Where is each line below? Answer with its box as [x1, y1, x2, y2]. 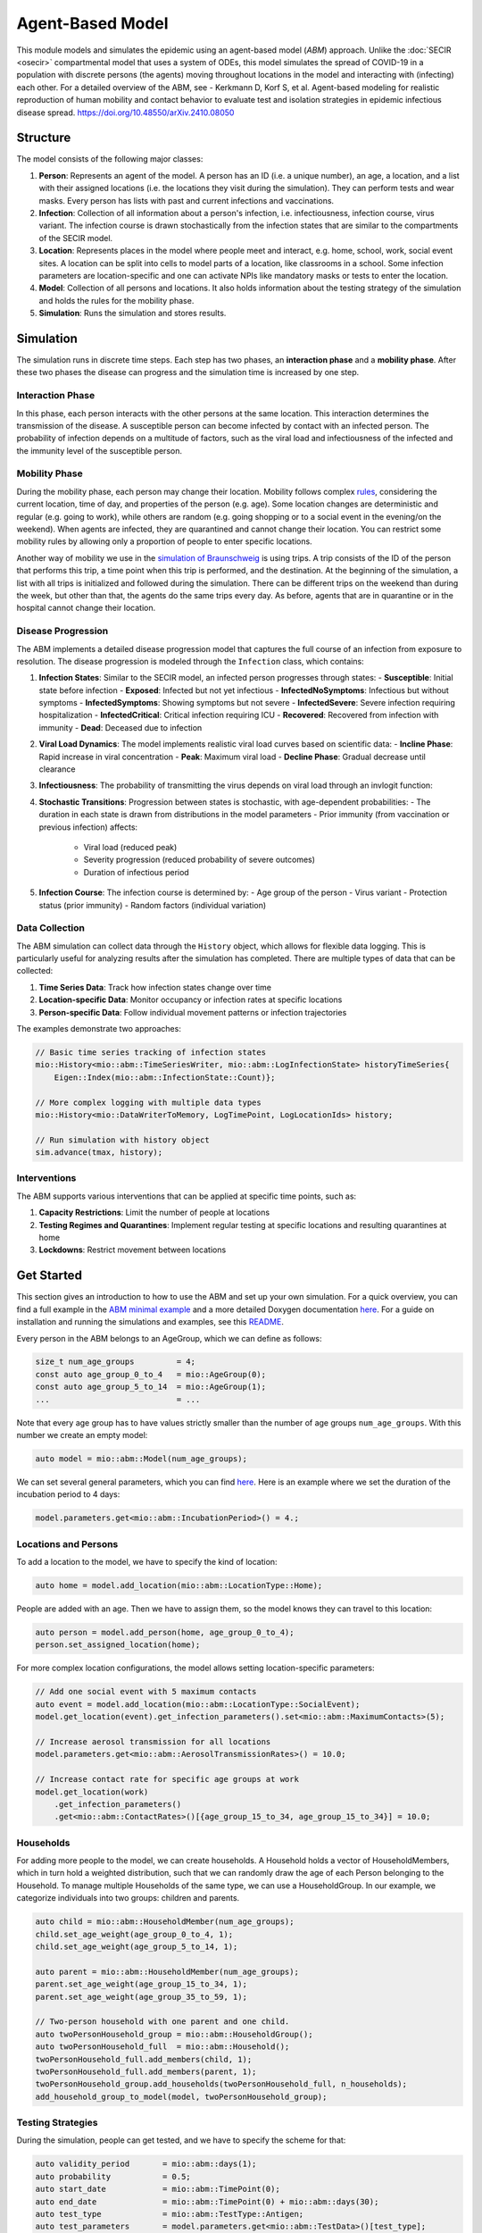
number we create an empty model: [16, 1430, 148, 1441]
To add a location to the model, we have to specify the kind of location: [16, 1557, 278, 1568]
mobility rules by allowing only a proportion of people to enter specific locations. [16, 536, 312, 547]
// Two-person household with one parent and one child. [35, 2017, 290, 2027]
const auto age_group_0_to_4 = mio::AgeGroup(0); [35, 1369, 267, 1379]
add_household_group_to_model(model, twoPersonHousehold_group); [35, 2091, 328, 2102]
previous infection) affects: [38, 822, 138, 832]
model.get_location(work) [35, 1786, 149, 1797]
